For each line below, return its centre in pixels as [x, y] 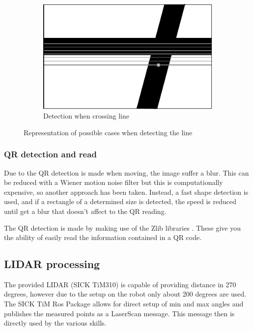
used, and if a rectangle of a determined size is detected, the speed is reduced [120, 201]
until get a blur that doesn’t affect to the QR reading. [85, 211]
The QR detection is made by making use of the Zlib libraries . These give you [122, 227]
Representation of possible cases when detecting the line [108, 132]
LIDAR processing [52, 264]
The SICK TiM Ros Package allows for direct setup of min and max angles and [124, 304]
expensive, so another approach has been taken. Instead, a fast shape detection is [126, 192]
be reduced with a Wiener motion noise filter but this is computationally [113, 182]
